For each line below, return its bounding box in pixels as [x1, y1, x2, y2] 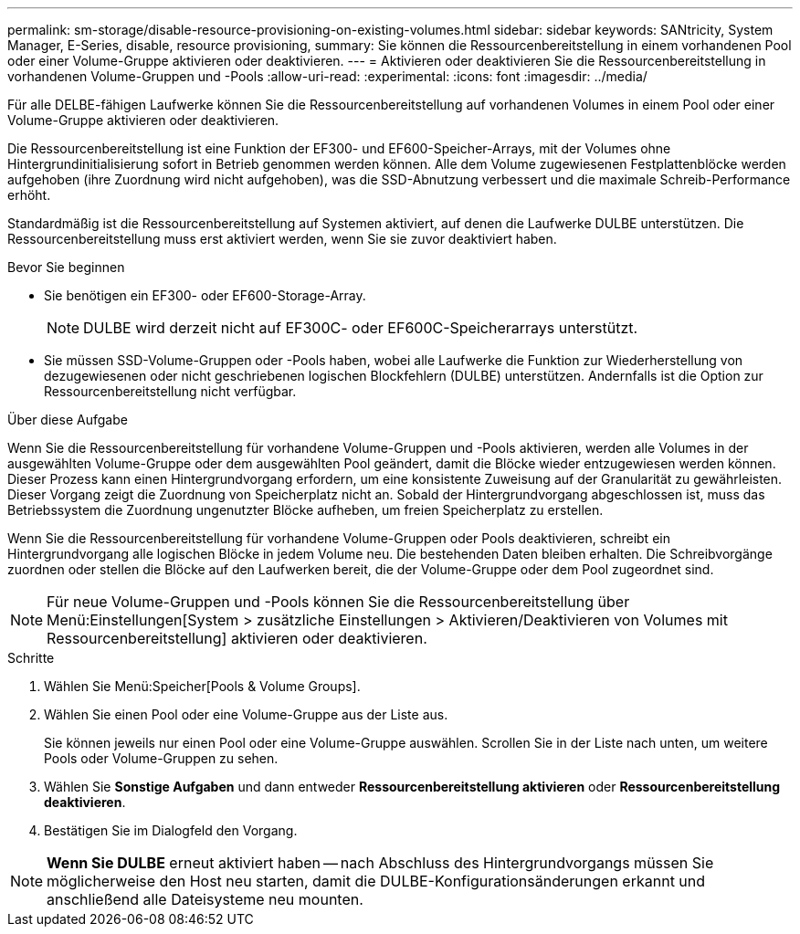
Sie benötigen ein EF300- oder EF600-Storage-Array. [44, 288, 366, 303]
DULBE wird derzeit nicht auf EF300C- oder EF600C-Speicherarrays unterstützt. [83, 319, 638, 337]
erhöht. [7, 187, 51, 203]
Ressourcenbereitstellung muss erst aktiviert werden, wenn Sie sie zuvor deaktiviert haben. [7, 231, 557, 247]
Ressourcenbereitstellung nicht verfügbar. [44, 383, 297, 399]
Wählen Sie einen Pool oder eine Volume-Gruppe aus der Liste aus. [44, 707, 448, 722]
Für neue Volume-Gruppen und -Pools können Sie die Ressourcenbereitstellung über [47, 593, 630, 611]
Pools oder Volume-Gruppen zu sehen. [44, 750, 279, 766]
